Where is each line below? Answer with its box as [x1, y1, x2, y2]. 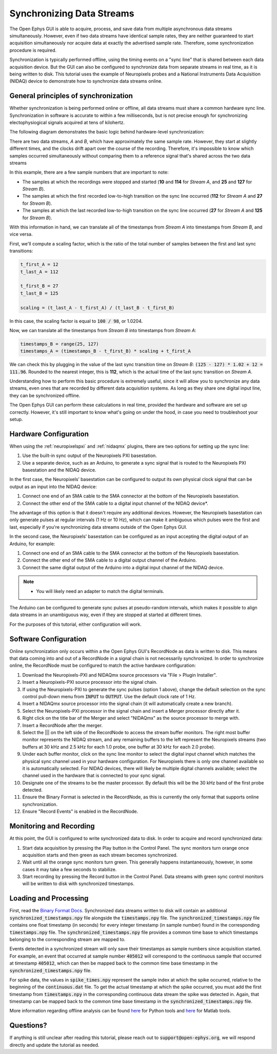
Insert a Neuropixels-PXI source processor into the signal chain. [22, 679, 157, 685]
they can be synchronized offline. [9, 392, 81, 398]
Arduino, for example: [9, 541, 55, 547]
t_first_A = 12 [20, 262, 58, 267]
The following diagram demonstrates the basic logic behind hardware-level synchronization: [9, 129, 205, 135]
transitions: [9, 248, 33, 254]
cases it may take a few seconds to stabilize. [22, 866, 117, 872]
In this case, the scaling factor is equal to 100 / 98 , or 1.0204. [9, 318, 143, 324]
